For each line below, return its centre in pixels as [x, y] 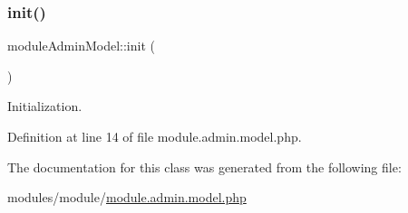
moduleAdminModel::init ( [81, 46]
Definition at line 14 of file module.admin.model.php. [155, 136]
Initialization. [45, 106]
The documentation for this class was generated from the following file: [204, 167]
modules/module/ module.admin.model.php [127, 197]
